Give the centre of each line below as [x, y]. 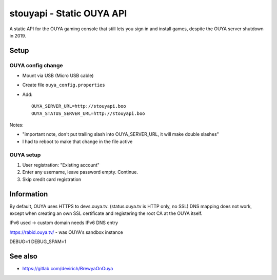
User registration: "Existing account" [61, 165]
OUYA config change [36, 65]
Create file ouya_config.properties [64, 85]
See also [24, 256]
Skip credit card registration [52, 179]
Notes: [16, 125]
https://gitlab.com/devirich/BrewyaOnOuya [68, 269]
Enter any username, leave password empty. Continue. [80, 172]
